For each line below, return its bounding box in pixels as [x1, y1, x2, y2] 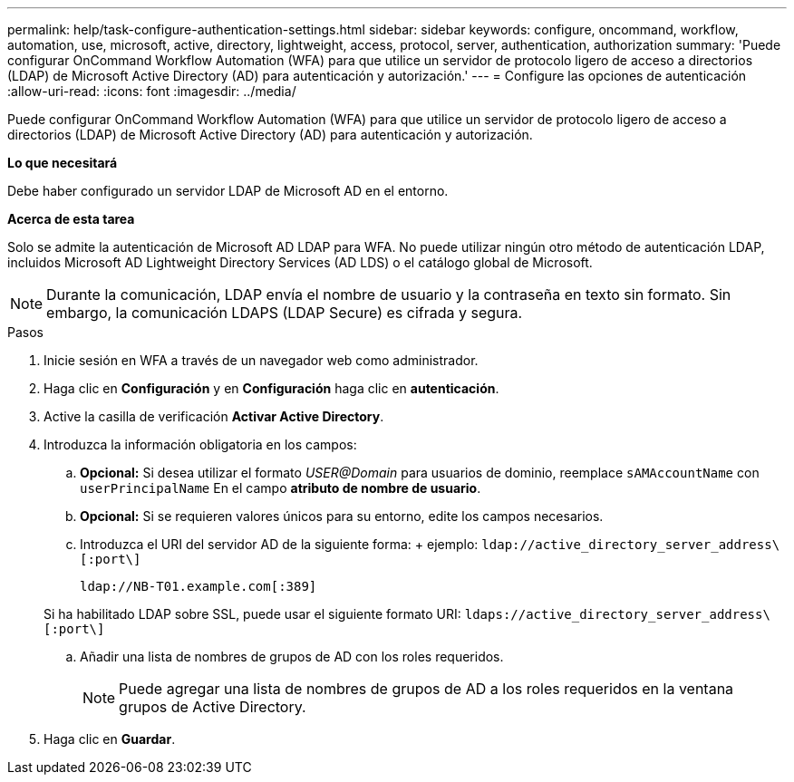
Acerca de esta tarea [7, 211, 135, 227]
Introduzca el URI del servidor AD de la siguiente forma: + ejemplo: [80, 536, 479, 552]
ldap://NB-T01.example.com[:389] [80, 579, 317, 594]
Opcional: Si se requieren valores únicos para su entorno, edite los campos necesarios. [80, 508, 604, 524]
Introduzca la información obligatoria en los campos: [44, 437, 357, 452]
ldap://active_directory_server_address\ [481, 537, 780, 552]
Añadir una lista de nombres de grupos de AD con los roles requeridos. [80, 649, 504, 664]
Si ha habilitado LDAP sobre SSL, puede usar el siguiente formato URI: [44, 606, 461, 622]
